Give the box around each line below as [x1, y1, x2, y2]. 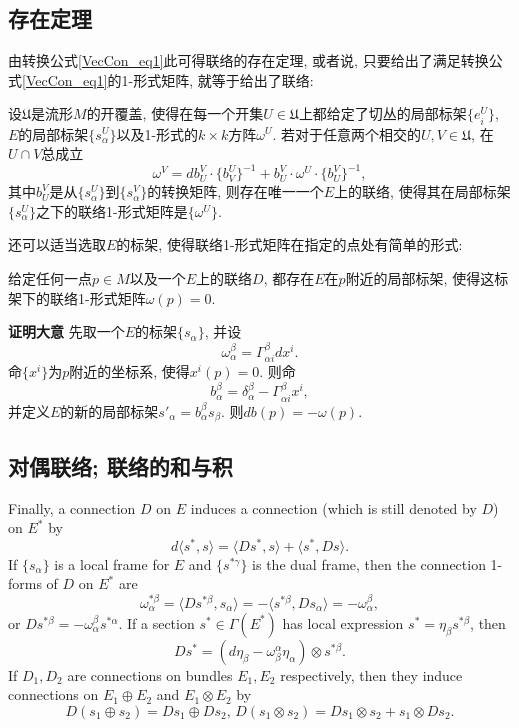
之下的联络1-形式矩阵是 [36, 200, 188, 221]
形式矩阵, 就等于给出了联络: [133, 69, 314, 90]
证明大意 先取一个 [8, 321, 125, 342]
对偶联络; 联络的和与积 [8, 450, 233, 481]
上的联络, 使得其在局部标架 [334, 181, 511, 202]
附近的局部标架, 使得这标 [345, 268, 509, 289]
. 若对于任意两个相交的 [272, 123, 421, 144]
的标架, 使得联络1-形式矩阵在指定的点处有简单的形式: [116, 234, 463, 255]
